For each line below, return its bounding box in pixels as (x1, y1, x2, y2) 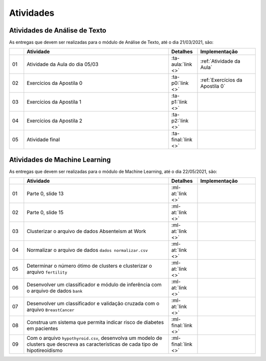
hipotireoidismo (26, 347, 63, 354)
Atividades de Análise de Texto (9, 26, 106, 35)
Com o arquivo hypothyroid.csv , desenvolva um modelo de (26, 335, 163, 342)
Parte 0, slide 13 (26, 190, 64, 197)
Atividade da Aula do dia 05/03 (26, 61, 99, 68)
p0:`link (171, 80, 189, 86)
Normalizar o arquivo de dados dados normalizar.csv (26, 247, 148, 254)
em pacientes (26, 325, 59, 332)
